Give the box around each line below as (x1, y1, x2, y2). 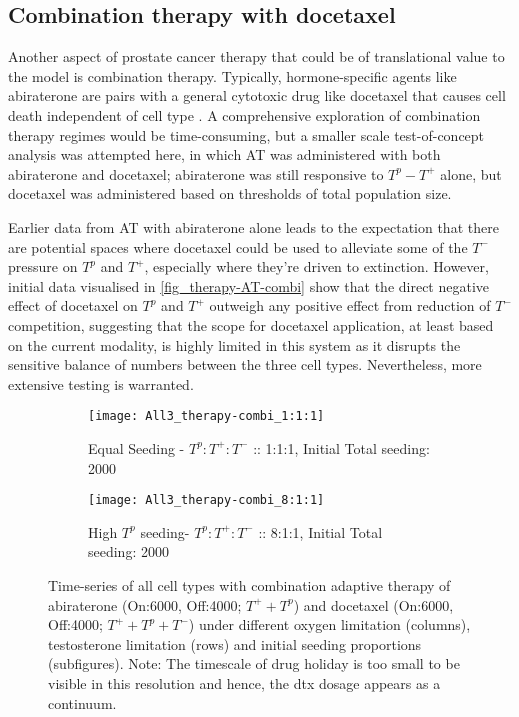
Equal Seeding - (88, 437, 185, 458)
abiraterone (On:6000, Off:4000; (48, 594, 242, 615)
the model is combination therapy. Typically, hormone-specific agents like (8, 65, 457, 86)
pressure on (8, 256, 78, 277)
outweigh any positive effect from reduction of (209, 295, 491, 316)
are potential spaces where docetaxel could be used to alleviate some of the (8, 236, 468, 257)
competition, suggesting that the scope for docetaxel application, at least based (8, 314, 494, 335)
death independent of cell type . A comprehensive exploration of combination (8, 104, 481, 125)
